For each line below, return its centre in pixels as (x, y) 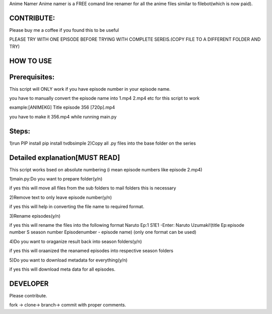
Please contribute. (28, 295)
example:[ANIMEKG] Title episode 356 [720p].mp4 (62, 107)
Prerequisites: (32, 77)
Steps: (20, 131)
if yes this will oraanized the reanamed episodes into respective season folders (91, 251)
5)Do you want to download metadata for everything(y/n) (69, 260)
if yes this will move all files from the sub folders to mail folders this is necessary (93, 188)
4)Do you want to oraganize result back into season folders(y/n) (76, 241)
